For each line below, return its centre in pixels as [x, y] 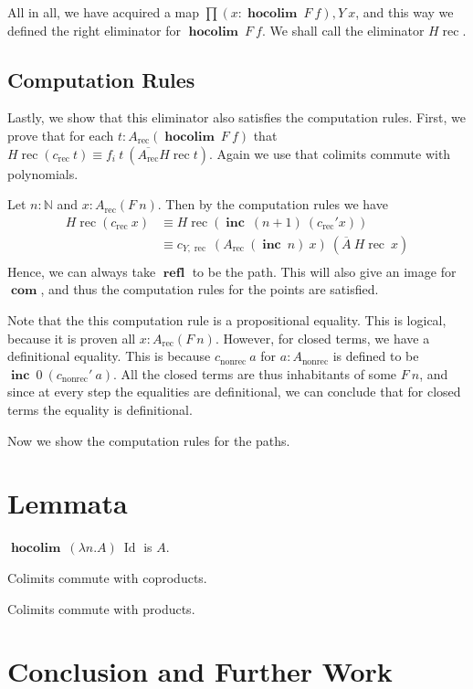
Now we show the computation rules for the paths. [149, 440]
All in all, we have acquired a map [104, 12]
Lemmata [68, 503]
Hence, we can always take [82, 271]
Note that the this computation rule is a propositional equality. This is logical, [227, 320]
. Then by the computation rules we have [273, 204]
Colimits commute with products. [101, 608]
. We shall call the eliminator [343, 30]
